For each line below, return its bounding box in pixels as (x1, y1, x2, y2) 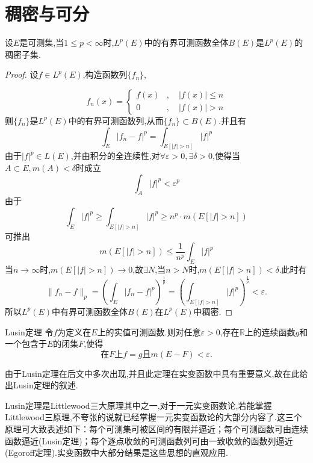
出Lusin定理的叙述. (5, 379, 78, 391)
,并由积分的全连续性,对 (70, 149, 160, 162)
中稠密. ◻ (193, 305, 233, 317)
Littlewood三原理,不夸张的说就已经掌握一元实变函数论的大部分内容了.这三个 (5, 411, 302, 423)
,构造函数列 (82, 68, 128, 81)
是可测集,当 (19, 36, 64, 49)
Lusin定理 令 (5, 325, 54, 338)
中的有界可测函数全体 (144, 36, 229, 49)
